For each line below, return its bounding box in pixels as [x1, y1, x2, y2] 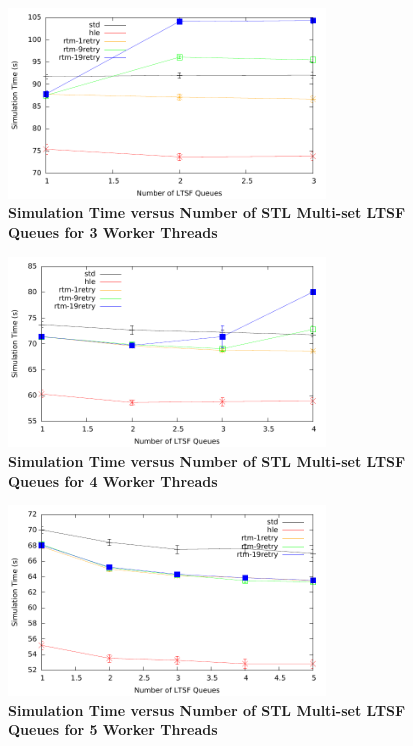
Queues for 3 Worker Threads [8, 221, 218, 242]
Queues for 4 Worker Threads [8, 470, 218, 491]
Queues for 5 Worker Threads [8, 719, 218, 740]
